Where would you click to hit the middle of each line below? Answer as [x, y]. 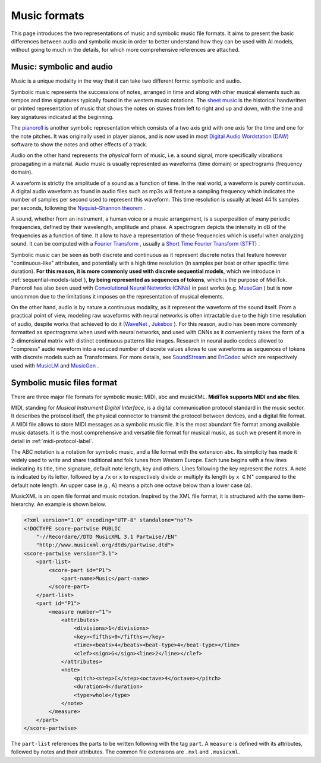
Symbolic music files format [64, 383]
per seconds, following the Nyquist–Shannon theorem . [78, 208]
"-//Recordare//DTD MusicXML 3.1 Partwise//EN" [107, 537]
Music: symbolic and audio [62, 67]
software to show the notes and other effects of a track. [79, 144]
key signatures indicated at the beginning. [62, 117]
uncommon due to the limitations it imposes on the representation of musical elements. [117, 296]
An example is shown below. [71, 504]
